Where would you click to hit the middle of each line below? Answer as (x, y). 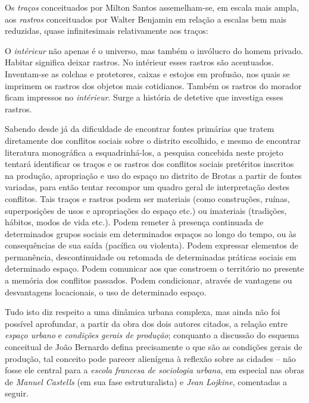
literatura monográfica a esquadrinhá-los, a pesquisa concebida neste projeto (144, 152)
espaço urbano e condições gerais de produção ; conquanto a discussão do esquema (152, 335)
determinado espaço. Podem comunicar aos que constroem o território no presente (154, 268)
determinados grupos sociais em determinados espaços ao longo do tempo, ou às (151, 233)
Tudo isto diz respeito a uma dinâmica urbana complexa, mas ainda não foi (143, 312)
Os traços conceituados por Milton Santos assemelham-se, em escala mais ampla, (152, 7)
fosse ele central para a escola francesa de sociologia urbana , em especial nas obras (155, 370)
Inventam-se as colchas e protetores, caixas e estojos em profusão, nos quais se (147, 73)
